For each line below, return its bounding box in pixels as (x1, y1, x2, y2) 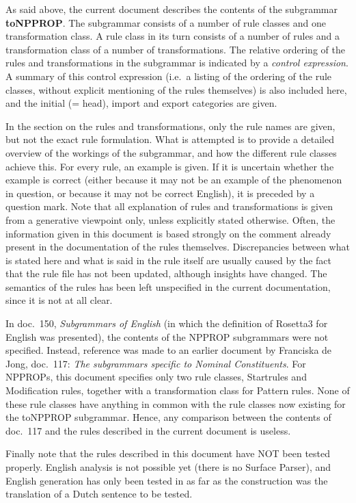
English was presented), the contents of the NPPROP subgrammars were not (5, 329, 329, 344)
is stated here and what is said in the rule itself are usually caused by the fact (5, 253, 332, 267)
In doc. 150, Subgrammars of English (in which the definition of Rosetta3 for (5, 316, 328, 331)
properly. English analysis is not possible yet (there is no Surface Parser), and (5, 460, 331, 474)
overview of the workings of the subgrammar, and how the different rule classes (5, 145, 337, 159)
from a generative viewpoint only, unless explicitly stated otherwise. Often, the (5, 212, 336, 227)
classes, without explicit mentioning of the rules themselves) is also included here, (5, 82, 347, 96)
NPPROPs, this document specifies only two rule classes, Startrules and (5, 370, 307, 384)
